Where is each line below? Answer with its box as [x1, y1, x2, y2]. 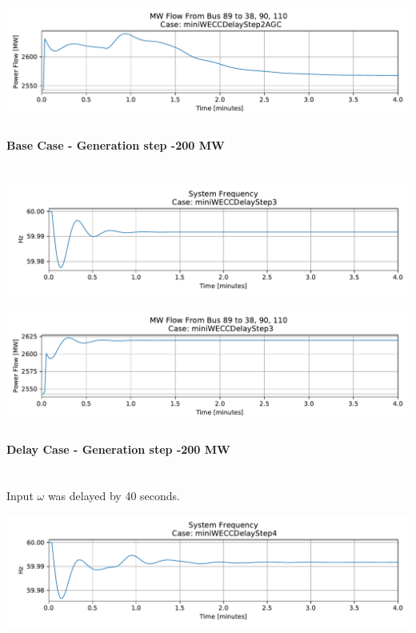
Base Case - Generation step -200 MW [6, 136, 225, 153]
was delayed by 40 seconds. [47, 487, 180, 503]
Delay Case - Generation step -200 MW [6, 441, 230, 458]
